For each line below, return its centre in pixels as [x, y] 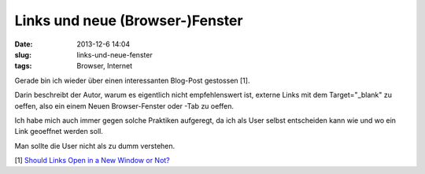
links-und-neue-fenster [115, 54]
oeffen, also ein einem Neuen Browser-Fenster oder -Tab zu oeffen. [124, 106]
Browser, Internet [105, 66]
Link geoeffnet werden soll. [59, 131]
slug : [23, 54]
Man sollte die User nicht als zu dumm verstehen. [95, 146]
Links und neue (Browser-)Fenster [129, 20]
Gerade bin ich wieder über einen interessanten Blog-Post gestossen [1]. [132, 80]
